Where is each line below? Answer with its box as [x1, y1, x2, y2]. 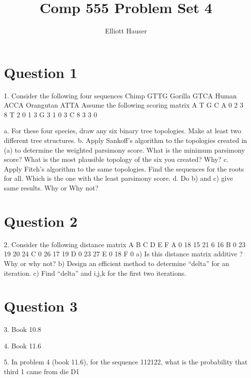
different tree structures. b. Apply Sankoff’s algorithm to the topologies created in [4, 135, 247, 145]
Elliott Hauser [105, 26, 147, 36]
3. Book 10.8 [4, 324, 41, 334]
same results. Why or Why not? [4, 183, 99, 192]
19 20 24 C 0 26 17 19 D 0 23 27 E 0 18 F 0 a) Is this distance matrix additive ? [4, 249, 243, 259]
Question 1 [4, 62, 78, 82]
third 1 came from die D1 [4, 366, 79, 376]
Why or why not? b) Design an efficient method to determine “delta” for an [4, 258, 229, 268]
